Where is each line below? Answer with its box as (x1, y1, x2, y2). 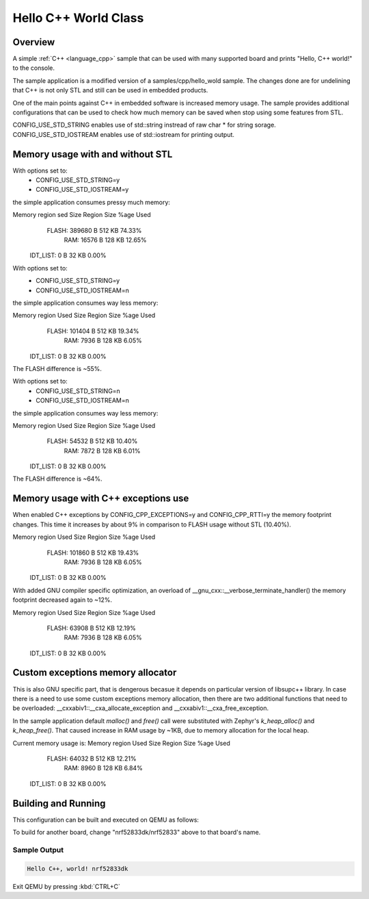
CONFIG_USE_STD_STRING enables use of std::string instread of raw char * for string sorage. (12, 121, 276, 129)
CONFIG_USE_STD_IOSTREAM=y (36, 186, 129, 194)
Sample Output (12, 845, 64, 854)
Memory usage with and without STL (12, 148, 173, 160)
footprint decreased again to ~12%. (12, 596, 113, 604)
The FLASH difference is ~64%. (12, 474, 102, 483)
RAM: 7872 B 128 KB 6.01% (64, 446, 141, 455)
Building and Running (12, 798, 106, 809)
